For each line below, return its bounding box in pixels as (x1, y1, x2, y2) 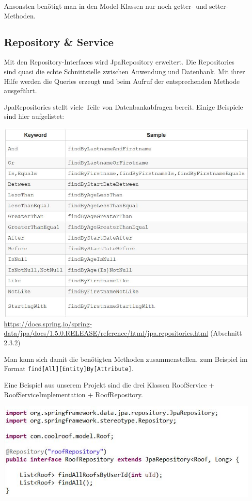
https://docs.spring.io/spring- (4, 318, 92, 328)
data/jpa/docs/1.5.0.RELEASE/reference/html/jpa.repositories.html (4, 328, 208, 338)
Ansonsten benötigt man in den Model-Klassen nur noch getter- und (4, 1, 207, 11)
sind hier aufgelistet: (4, 111, 64, 121)
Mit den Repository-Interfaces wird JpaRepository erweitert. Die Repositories (4, 57, 235, 67)
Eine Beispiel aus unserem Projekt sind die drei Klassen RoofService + (4, 379, 215, 389)
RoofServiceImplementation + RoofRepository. (4, 389, 143, 399)
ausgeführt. (4, 85, 37, 96)
